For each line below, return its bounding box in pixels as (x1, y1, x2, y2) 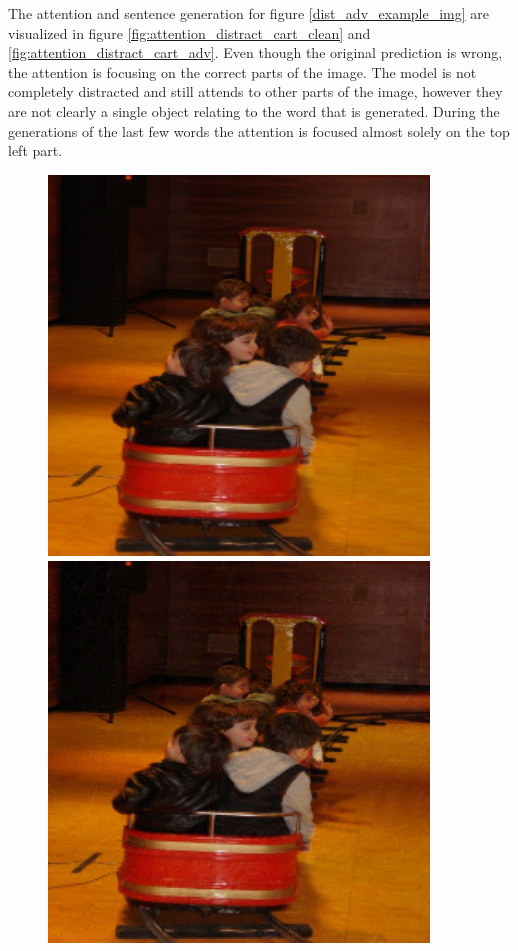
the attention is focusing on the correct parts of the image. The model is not (8, 61, 477, 82)
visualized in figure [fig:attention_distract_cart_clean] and (8, 22, 371, 43)
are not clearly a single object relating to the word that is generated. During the (8, 100, 500, 121)
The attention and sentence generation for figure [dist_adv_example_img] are (8, 3, 490, 23)
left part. (8, 140, 63, 161)
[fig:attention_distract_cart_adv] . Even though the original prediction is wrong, (8, 42, 503, 63)
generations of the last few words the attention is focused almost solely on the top (8, 120, 510, 141)
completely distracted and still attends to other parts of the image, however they (8, 81, 503, 102)
